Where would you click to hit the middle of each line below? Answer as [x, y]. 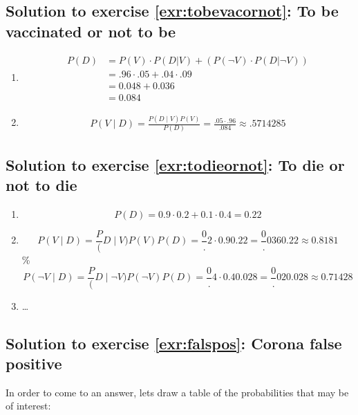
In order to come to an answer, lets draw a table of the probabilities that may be [177, 392]
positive [34, 363]
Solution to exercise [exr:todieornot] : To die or [175, 164]
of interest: [28, 406]
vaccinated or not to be [91, 31]
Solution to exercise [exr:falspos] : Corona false [174, 343]
